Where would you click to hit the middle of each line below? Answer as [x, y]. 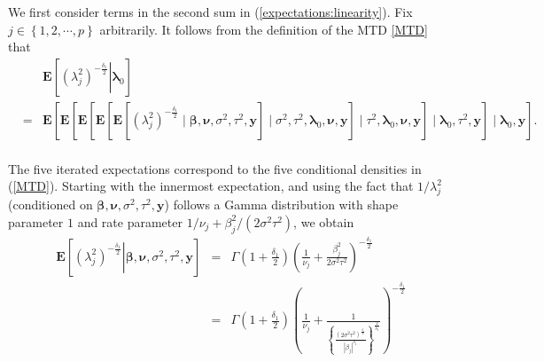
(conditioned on [51, 205]
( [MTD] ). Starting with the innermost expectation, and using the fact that [211, 186]
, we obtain [324, 221]
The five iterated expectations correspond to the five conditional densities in [215, 168]
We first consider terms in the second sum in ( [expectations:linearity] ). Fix [210, 12]
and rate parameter [130, 221]
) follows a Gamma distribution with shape [281, 205]
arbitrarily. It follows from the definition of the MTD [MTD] [264, 29]
